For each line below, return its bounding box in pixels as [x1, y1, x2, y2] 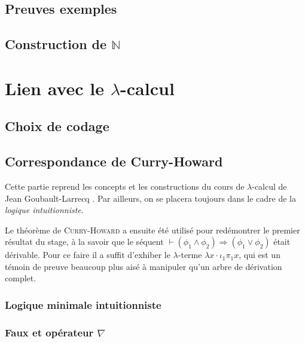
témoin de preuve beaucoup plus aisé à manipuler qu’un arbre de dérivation [5, 260, 282, 272]
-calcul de [252, 180, 287, 192]
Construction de [5, 35, 107, 53]
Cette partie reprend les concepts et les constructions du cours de [5, 180, 245, 192]
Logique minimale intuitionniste [5, 298, 161, 312]
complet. [5, 272, 36, 284]
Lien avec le [5, 75, 105, 100]
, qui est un [239, 248, 280, 261]
